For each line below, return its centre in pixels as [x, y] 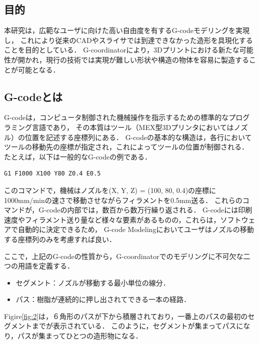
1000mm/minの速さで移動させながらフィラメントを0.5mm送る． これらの [123, 200]
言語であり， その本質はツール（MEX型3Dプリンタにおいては [133, 127]
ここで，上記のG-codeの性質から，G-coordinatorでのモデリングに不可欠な [124, 256]
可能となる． [39, 69]
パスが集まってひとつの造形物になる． [80, 336]
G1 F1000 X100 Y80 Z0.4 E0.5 [52, 174]
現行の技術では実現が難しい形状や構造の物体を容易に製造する [147, 59]
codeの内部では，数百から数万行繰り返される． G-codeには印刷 [149, 210]
